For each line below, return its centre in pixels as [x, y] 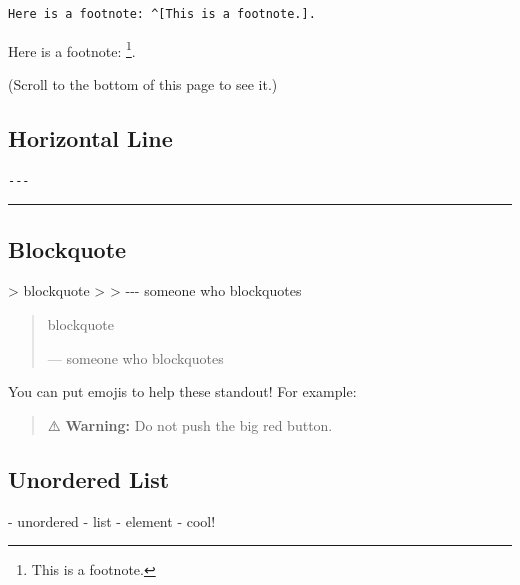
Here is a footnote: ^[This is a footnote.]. [162, 14]
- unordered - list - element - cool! [112, 520]
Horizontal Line [90, 137]
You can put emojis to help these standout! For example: [182, 391]
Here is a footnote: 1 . [72, 49]
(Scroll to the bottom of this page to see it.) [143, 83]
